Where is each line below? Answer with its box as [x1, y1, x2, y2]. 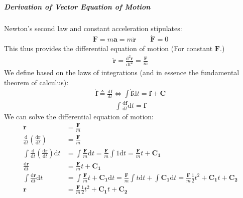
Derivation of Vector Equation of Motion [4, 1, 151, 12]
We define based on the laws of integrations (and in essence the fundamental [4, 67, 239, 77]
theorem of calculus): [4, 77, 69, 87]
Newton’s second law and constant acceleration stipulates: [4, 23, 182, 33]
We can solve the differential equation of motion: [4, 111, 154, 121]
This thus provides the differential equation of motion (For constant [4, 43, 213, 54]
